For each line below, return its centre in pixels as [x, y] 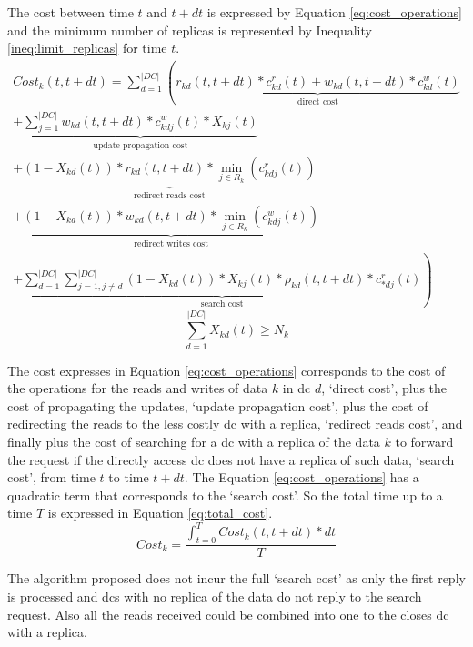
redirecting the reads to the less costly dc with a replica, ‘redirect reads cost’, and [235, 424]
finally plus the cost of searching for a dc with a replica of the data [194, 442]
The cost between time [70, 12]
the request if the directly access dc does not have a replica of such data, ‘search [231, 459]
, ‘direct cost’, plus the [384, 388]
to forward [424, 442]
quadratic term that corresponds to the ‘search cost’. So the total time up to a [225, 495]
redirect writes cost [171, 244]
